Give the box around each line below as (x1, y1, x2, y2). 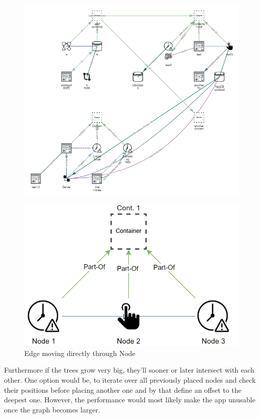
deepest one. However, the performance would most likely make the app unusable (4, 394, 255, 405)
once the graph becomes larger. (4, 404, 100, 414)
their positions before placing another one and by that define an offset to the (4, 384, 242, 395)
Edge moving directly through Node (24, 347, 136, 358)
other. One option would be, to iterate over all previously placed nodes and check (4, 374, 256, 385)
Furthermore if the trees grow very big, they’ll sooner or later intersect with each (4, 365, 254, 375)
